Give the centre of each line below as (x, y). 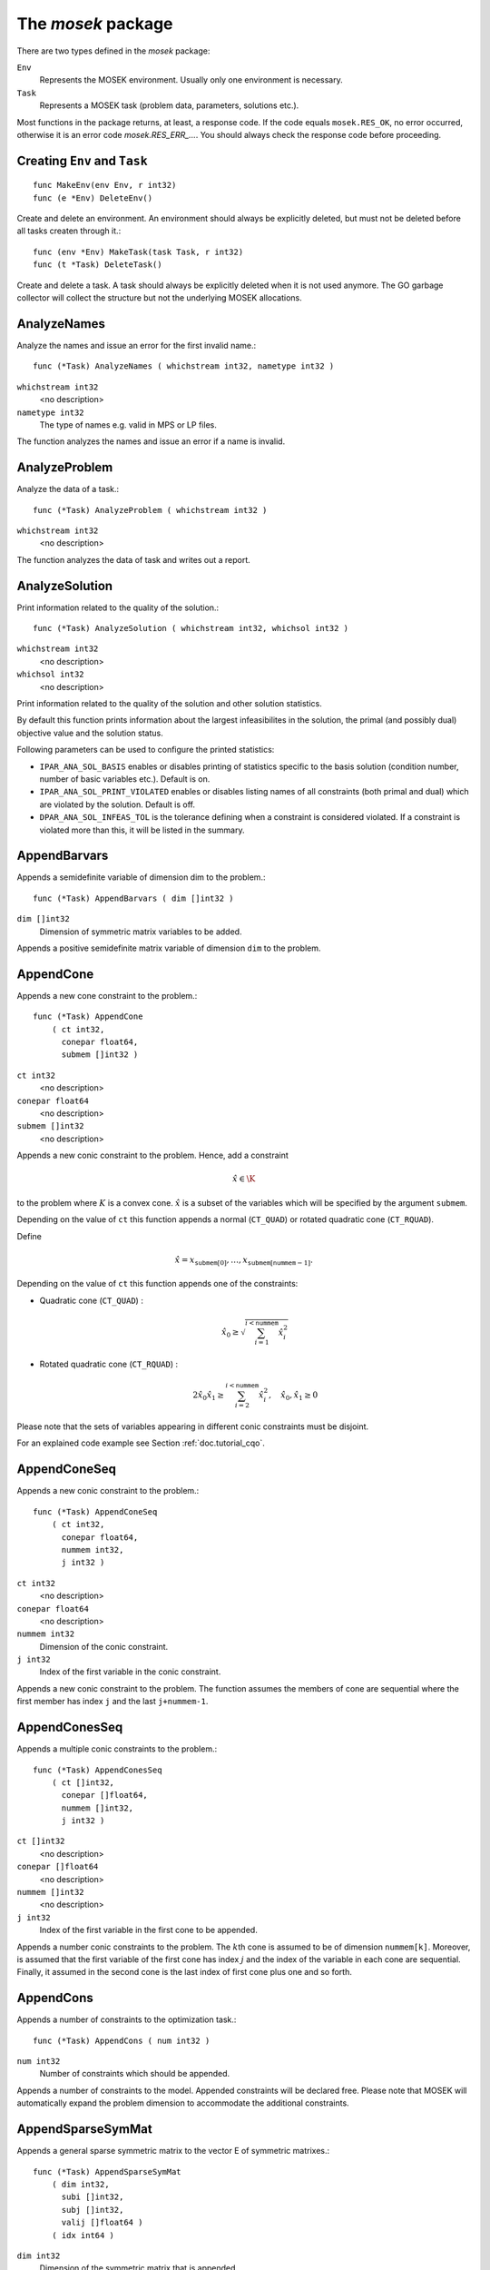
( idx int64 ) (83, 2235)
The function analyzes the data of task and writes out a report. (134, 559)
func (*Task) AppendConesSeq (98, 1770)
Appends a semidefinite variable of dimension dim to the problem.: (141, 877)
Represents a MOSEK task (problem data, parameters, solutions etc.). (169, 105)
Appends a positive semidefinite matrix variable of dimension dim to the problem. (169, 948)
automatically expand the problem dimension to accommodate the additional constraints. (183, 2103)
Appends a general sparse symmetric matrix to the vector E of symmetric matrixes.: (173, 2151)
